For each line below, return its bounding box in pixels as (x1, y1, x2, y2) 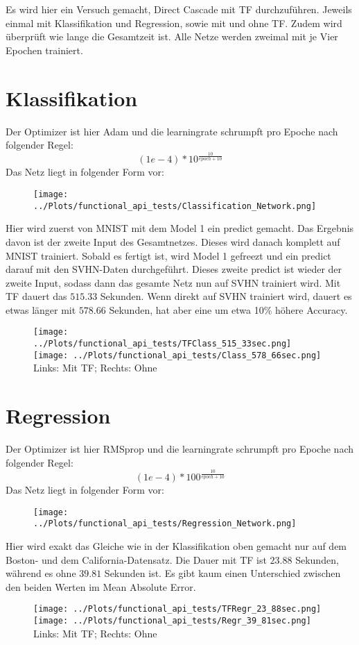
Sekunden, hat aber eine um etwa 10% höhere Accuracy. (109, 302, 348, 317)
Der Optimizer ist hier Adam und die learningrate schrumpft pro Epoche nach (6, 124, 338, 138)
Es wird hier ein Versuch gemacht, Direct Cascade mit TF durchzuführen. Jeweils (6, 2, 352, 16)
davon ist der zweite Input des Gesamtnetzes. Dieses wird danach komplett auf (6, 234, 340, 249)
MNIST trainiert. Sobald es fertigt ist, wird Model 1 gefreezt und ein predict (6, 248, 331, 262)
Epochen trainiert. (6, 42, 83, 57)
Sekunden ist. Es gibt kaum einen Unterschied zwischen (104, 566, 341, 580)
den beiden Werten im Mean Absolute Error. (6, 579, 196, 594)
